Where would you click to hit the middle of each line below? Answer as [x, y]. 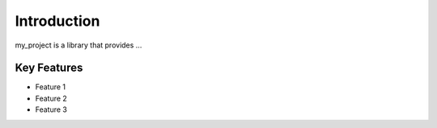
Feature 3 [51, 109]
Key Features [49, 68]
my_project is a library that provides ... [78, 45]
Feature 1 [51, 87]
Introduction [57, 21]
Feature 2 [51, 98]
